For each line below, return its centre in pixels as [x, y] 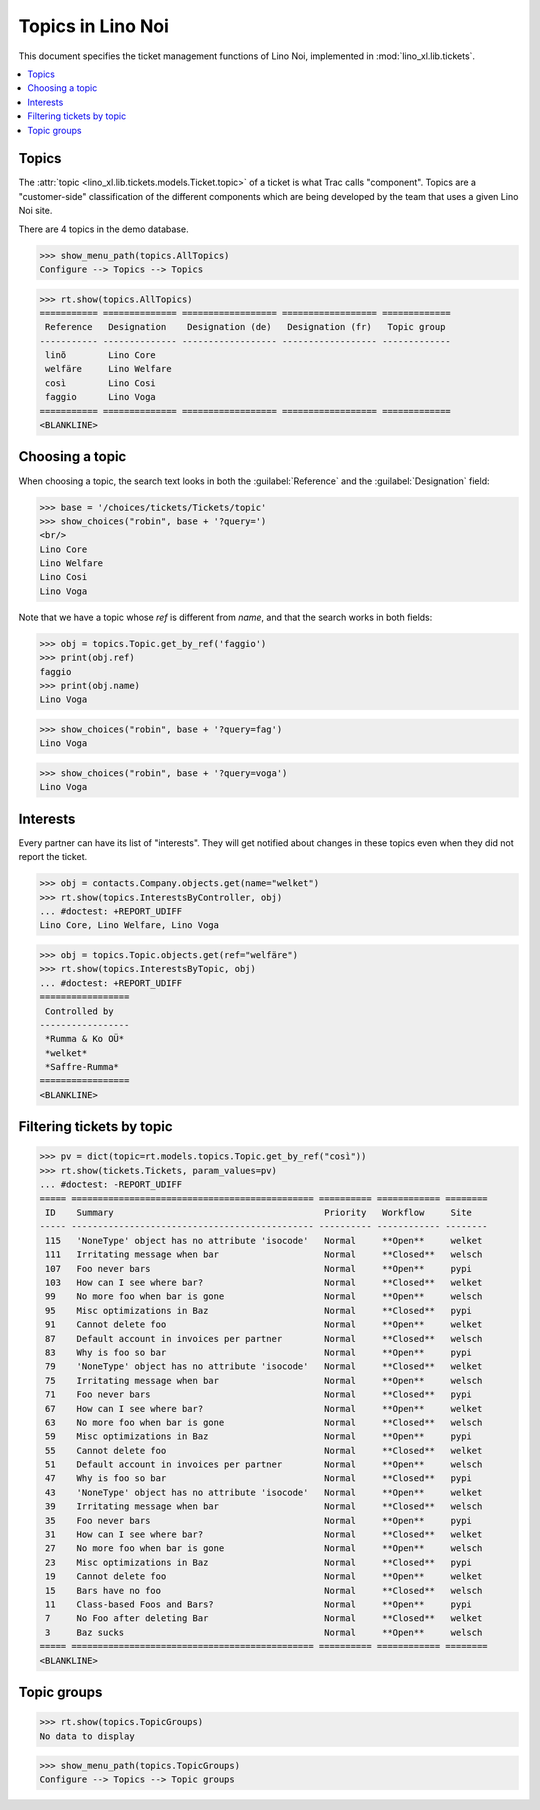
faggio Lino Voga [101, 397]
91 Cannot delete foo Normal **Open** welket [264, 1324]
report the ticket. [53, 857]
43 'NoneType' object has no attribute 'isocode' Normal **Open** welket [264, 1492]
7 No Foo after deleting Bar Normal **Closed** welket [264, 1618]
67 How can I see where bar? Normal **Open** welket [264, 1408]
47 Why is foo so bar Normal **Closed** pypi [258, 1478]
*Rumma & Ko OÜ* [85, 1039]
